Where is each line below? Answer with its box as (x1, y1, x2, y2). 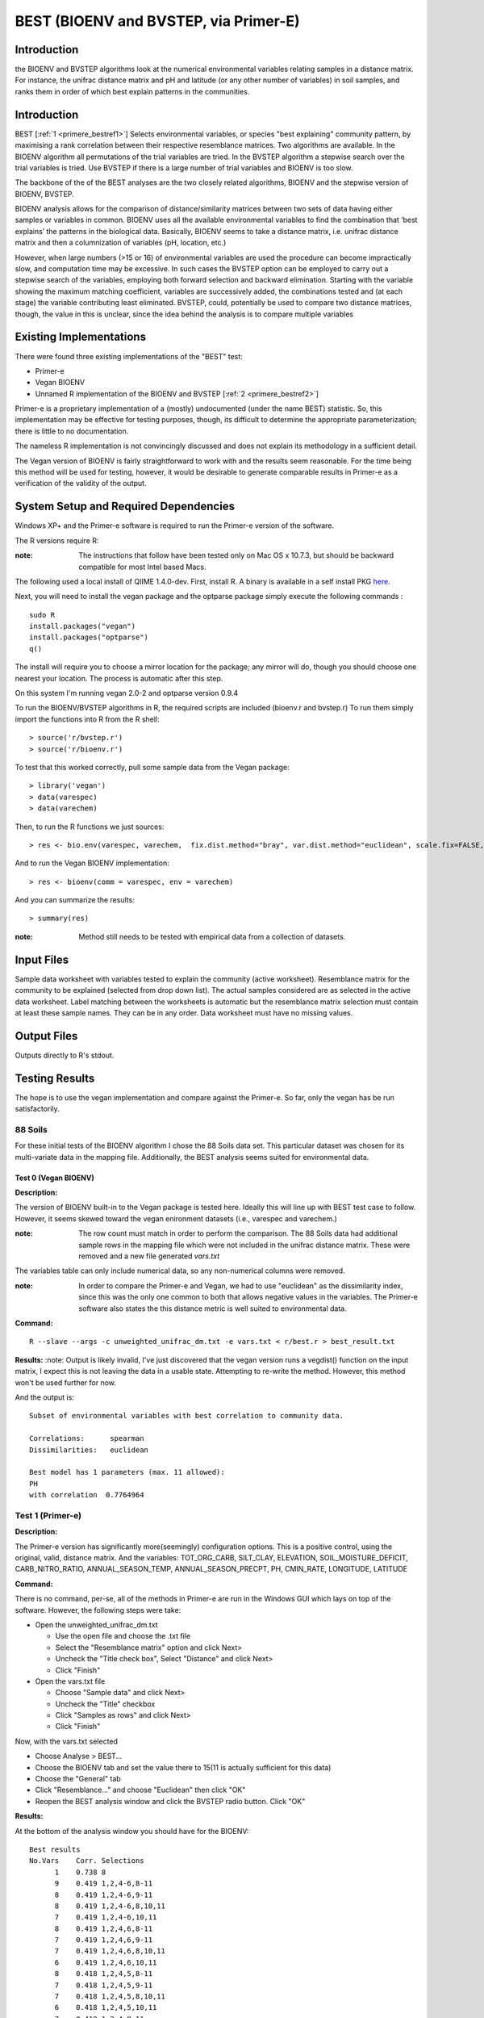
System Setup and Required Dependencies (15, 500, 236, 513)
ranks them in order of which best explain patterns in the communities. (15, 86, 250, 96)
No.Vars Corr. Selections (29, 1857, 144, 1865)
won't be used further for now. (15, 1377, 117, 1388)
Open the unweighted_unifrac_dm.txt (35, 1619, 158, 1630)
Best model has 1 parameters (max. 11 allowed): (29, 1467, 225, 1477)
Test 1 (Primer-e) (15, 1509, 82, 1521)
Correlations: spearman (29, 1434, 144, 1443)
